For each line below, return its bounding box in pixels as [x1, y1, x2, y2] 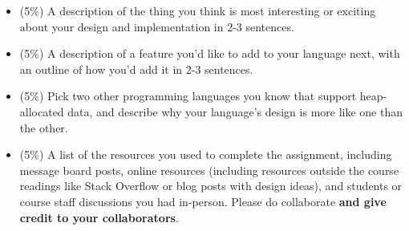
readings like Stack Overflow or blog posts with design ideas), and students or [19, 177, 403, 194]
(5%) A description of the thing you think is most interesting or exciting [19, 2, 376, 18]
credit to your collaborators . [19, 209, 179, 225]
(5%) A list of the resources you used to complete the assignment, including [19, 146, 392, 163]
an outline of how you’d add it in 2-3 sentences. [19, 60, 253, 77]
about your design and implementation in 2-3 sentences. [19, 18, 294, 34]
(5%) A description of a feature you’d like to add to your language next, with [19, 45, 400, 62]
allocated [19, 103, 64, 120]
